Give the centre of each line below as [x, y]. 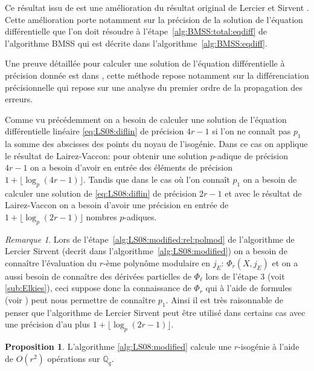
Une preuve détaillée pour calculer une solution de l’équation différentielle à [145, 63]
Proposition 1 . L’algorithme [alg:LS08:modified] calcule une [118, 346]
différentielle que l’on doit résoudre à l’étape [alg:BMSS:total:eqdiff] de [136, 31]
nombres [101, 216]
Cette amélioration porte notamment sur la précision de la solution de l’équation [154, 19]
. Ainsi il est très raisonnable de [224, 300]
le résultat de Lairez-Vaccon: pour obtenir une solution [106, 155]
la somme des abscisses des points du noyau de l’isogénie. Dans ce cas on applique [156, 144]
